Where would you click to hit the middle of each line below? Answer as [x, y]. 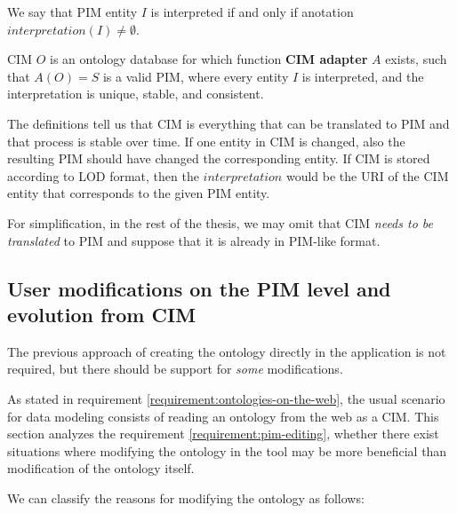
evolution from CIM [102, 314]
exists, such [416, 59]
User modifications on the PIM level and [199, 288]
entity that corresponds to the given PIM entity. [139, 193]
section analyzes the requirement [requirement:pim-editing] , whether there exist [223, 434]
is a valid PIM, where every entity [196, 76]
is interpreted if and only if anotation [252, 12]
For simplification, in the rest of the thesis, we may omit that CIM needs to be [220, 222]
